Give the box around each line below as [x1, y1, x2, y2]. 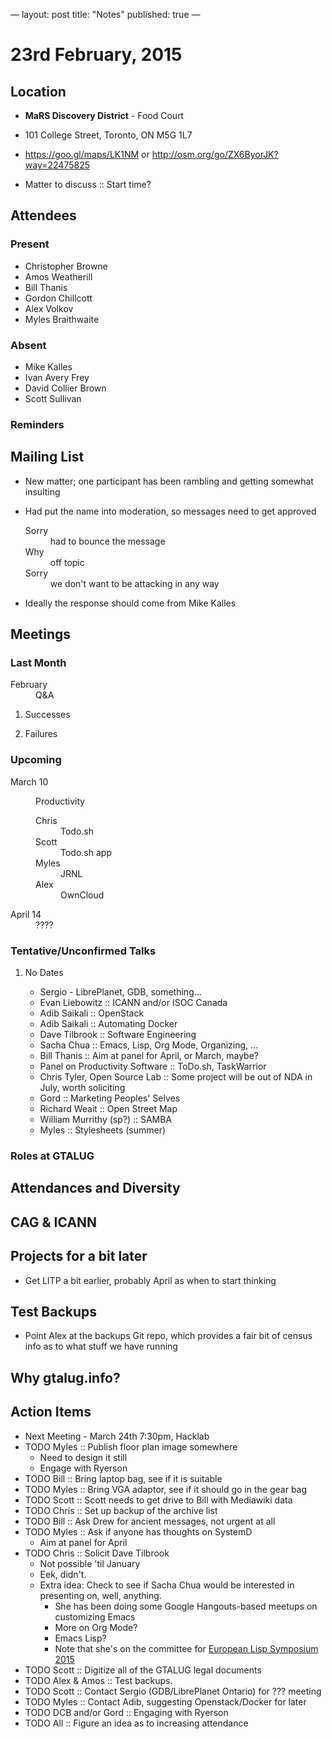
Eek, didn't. [39, 1568, 87, 1580]
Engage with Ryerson [39, 1462, 128, 1474]
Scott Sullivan [24, 392, 82, 404]
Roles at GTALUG [10, 1149, 95, 1163]
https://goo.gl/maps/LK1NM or [24, 149, 150, 160]
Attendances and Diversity [10, 1180, 181, 1197]
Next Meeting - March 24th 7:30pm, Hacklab [24, 1430, 210, 1442]
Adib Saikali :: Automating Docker [39, 1018, 178, 1029]
